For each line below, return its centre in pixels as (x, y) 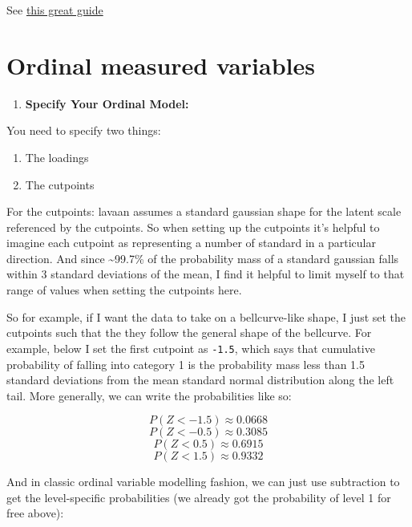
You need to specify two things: (84, 130)
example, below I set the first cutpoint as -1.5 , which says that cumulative (191, 348)
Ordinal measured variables (161, 65)
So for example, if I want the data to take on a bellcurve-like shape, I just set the (206, 316)
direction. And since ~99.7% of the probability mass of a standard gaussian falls (203, 258)
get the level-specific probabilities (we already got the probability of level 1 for (199, 497)
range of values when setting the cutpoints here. (124, 290)
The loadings (57, 157)
